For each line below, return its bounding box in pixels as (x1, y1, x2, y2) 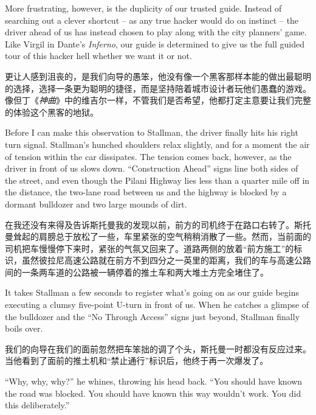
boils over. (5, 322, 43, 335)
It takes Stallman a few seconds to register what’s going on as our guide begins (5, 286, 300, 299)
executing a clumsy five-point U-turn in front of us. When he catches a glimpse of (5, 298, 309, 311)
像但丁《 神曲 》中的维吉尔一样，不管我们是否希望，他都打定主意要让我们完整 (5, 94, 311, 106)
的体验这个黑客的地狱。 (5, 105, 98, 118)
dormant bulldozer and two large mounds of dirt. (5, 197, 187, 210)
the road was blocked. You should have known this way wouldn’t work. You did (5, 386, 301, 399)
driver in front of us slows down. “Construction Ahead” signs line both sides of (5, 162, 298, 175)
